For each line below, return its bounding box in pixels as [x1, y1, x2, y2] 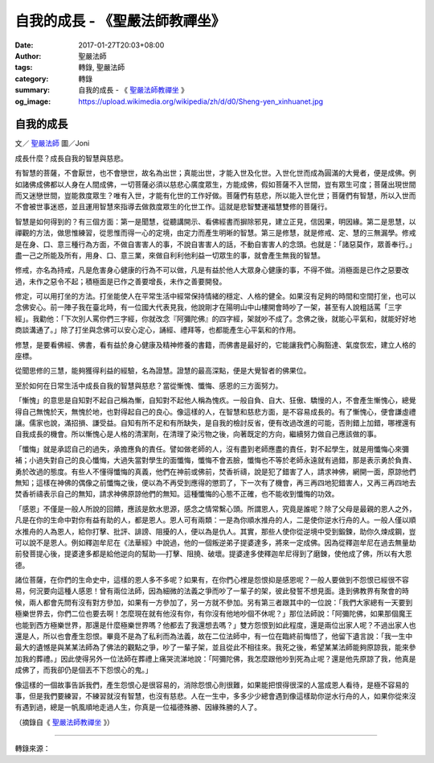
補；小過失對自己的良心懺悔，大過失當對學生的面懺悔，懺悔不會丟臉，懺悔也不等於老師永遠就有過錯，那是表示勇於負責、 [14, 456, 416, 465]
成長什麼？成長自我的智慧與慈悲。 [14, 153, 128, 163]
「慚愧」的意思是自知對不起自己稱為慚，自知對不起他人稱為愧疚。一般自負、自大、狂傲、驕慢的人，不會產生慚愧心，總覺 [14, 395, 416, 406]
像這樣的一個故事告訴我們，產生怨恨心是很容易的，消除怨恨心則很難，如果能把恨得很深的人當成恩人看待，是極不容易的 [14, 680, 409, 690]
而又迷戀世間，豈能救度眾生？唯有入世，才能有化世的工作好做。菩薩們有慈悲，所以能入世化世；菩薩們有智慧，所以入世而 [14, 190, 416, 200]
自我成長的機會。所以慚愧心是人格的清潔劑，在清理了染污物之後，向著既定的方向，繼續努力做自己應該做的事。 [14, 429, 381, 439]
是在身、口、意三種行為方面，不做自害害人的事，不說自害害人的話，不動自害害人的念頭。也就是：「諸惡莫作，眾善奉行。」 [14, 239, 416, 249]
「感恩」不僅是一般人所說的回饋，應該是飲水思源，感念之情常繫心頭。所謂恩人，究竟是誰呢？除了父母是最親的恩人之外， [14, 504, 416, 513]
